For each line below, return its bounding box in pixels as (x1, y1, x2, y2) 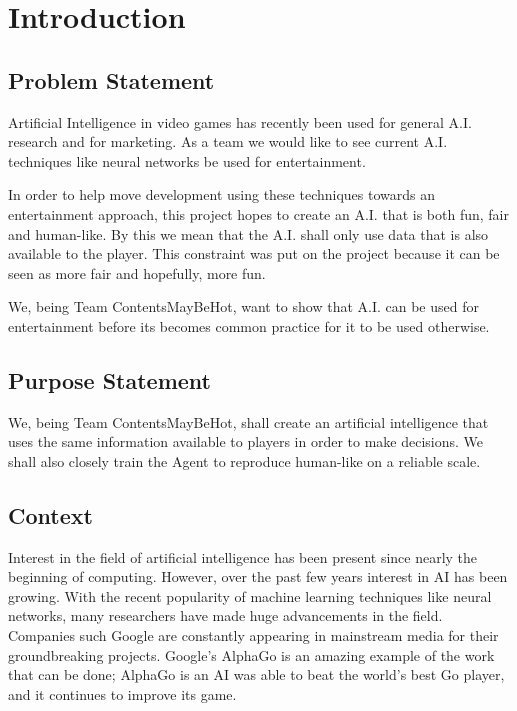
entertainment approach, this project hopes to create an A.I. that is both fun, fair (8, 203, 509, 224)
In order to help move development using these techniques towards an (8, 184, 435, 205)
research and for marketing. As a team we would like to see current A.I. (8, 131, 448, 152)
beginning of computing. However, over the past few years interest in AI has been (8, 566, 508, 587)
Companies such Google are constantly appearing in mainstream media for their (8, 625, 499, 646)
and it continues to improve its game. (8, 683, 237, 704)
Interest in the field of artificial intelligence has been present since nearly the (8, 546, 478, 567)
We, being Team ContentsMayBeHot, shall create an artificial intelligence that (8, 411, 489, 432)
